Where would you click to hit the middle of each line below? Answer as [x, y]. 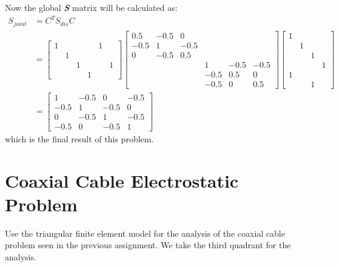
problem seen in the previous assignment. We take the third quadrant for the [148, 245]
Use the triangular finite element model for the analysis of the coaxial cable [145, 233]
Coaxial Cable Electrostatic [122, 180]
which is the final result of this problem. [79, 138]
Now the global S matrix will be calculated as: [91, 7]
